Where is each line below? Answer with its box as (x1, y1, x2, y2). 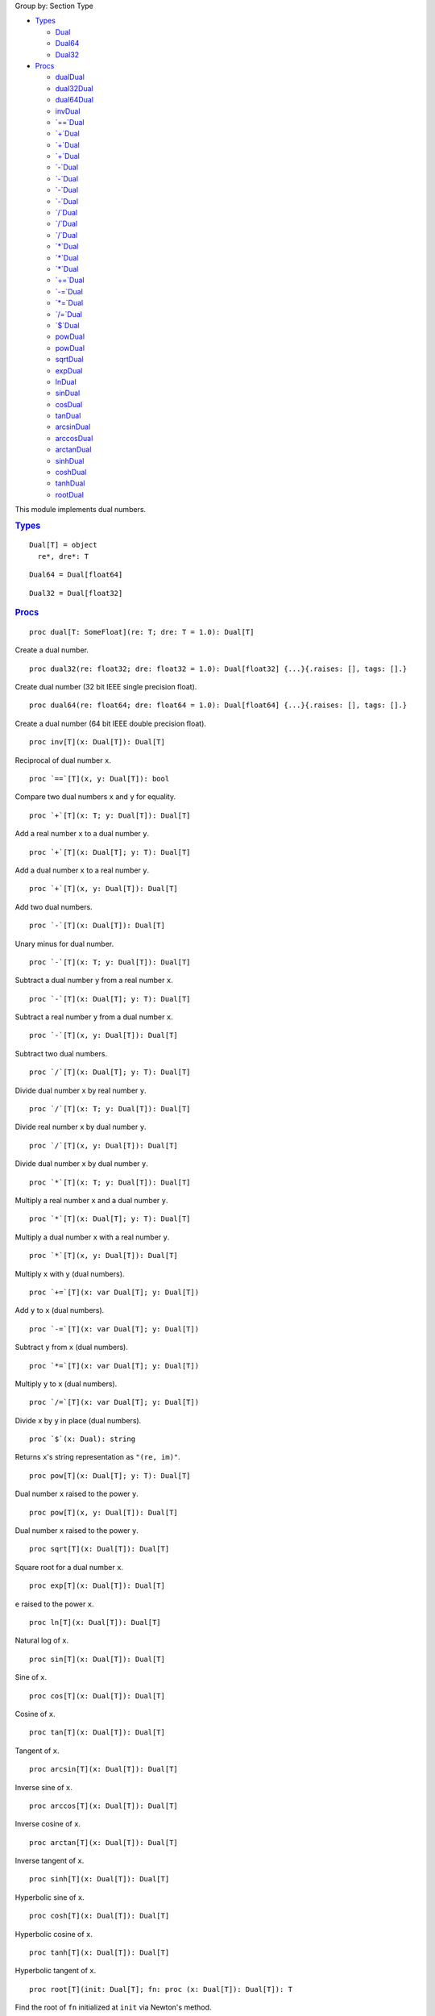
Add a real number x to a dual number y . (14, 829, 150, 839)
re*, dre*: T (37, 552, 89, 560)
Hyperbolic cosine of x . (14, 1929, 93, 1939)
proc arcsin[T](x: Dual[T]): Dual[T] (29, 1764, 179, 1774)
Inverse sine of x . (14, 1782, 72, 1792)
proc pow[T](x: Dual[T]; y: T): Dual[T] (29, 1471, 191, 1480)
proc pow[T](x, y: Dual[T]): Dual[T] (29, 1508, 179, 1517)
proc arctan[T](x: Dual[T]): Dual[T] (29, 1838, 179, 1847)
